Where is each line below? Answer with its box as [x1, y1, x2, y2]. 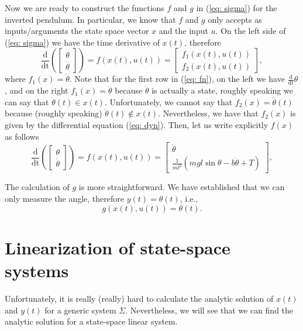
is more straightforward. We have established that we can [78, 181, 285, 193]
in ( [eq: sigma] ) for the [196, 2, 277, 13]
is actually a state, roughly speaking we [151, 84, 293, 96]
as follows [5, 130, 39, 142]
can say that [5, 95, 49, 108]
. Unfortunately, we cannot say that [104, 95, 233, 108]
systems [5, 258, 69, 282]
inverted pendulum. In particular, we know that [5, 13, 176, 25]
